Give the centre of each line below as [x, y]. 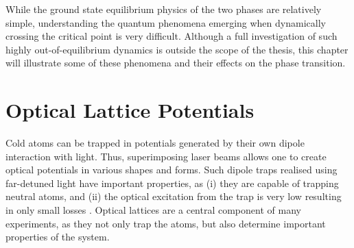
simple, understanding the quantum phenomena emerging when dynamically [166, 22]
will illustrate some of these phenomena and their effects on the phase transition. [176, 63]
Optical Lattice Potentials [130, 110]
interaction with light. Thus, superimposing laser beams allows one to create [166, 156]
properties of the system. [58, 237]
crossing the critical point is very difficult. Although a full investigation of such [172, 36]
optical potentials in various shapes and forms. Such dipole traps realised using [172, 170]
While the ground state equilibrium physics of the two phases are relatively [164, 9]
